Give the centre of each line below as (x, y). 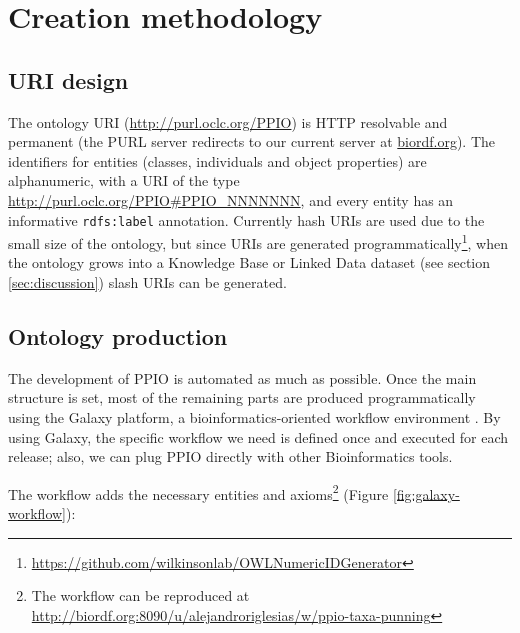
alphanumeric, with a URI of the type (124, 180)
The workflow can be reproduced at (140, 595)
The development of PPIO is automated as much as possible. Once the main (242, 377)
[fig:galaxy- (426, 493)
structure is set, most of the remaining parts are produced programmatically (242, 397)
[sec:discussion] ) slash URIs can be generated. (147, 282)
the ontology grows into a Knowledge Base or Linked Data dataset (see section (249, 262)
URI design (68, 79)
